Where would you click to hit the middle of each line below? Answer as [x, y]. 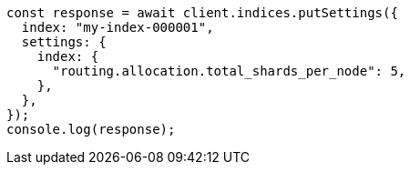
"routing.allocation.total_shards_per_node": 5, [229, 71]
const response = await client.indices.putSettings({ [202, 13]
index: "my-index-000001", [118, 27]
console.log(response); [91, 129]
